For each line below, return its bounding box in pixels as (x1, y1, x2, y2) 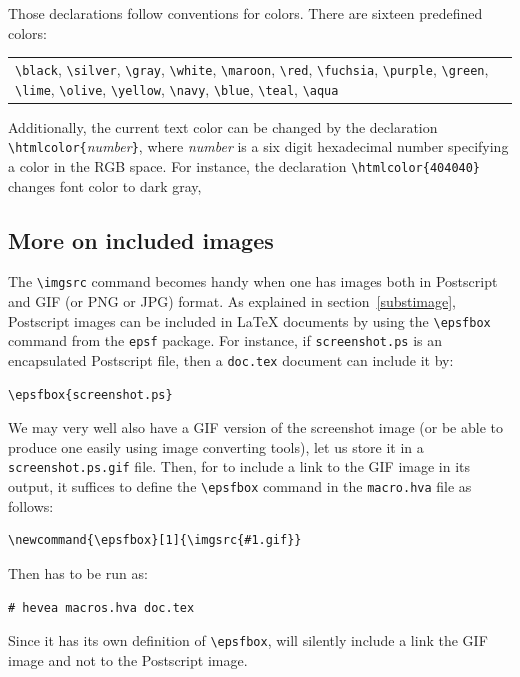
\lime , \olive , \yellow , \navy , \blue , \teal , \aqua (15, 78, 339, 99)
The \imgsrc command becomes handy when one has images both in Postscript (8, 271, 498, 292)
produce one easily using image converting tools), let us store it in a (8, 436, 424, 457)
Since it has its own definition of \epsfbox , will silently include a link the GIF (8, 630, 488, 651)
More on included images (8, 224, 274, 255)
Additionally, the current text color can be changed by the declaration (8, 116, 438, 137)
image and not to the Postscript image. (8, 649, 248, 670)
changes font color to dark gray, (8, 175, 202, 196)
